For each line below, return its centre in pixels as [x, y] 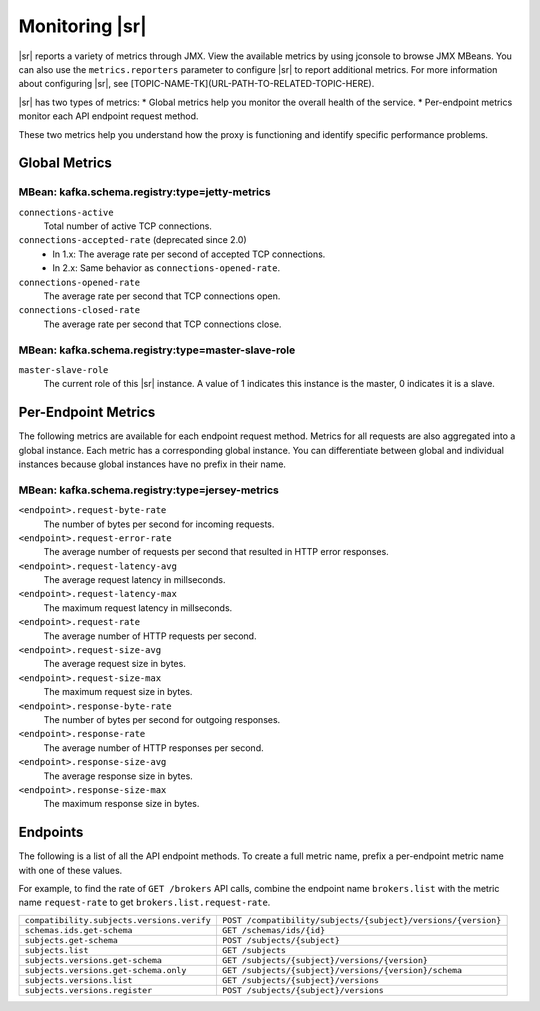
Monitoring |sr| [82, 26]
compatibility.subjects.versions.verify [118, 920]
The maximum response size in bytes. [121, 804]
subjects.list [56, 950]
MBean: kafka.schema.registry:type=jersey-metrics [148, 490]
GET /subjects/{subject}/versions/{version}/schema [342, 970]
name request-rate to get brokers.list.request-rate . [144, 902]
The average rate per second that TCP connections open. [162, 296]
